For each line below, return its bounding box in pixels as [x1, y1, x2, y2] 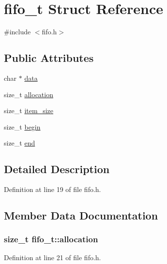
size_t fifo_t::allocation [4, 233, 98, 245]
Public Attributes [4, 50, 94, 65]
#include [4, 27, 31, 37]
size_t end [4, 138, 35, 148]
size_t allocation [4, 89, 53, 99]
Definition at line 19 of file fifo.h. [4, 184, 101, 194]
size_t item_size [4, 105, 54, 116]
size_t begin [4, 121, 41, 132]
